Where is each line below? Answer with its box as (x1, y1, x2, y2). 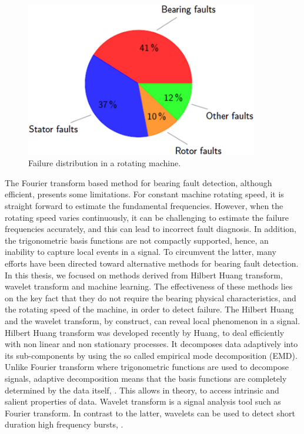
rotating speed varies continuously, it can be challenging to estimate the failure (5, 211, 289, 223)
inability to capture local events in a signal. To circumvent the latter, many (5, 245, 276, 258)
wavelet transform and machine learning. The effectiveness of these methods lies (5, 280, 293, 292)
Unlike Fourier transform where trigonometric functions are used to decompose (5, 361, 289, 373)
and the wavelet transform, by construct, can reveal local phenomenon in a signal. (5, 315, 300, 327)
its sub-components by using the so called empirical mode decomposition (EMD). (5, 349, 298, 361)
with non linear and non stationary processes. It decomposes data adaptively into (5, 338, 298, 350)
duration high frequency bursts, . (5, 418, 123, 430)
